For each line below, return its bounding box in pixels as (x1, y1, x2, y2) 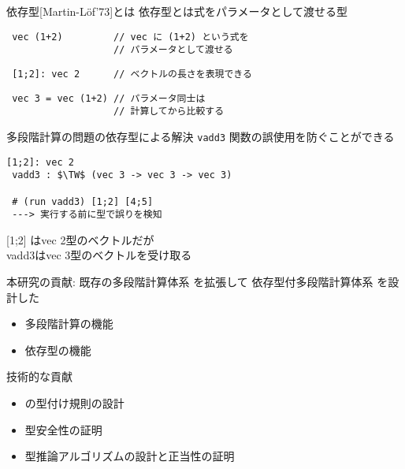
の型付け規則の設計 (24, 394, 124, 411)
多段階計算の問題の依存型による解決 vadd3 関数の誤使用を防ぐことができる (6, 128, 395, 144)
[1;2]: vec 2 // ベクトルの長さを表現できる (12, 68, 252, 80)
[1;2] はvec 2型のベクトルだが (6, 231, 154, 248)
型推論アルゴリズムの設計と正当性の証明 (24, 448, 235, 464)
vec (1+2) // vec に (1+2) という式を (12, 31, 249, 43)
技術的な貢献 (6, 368, 72, 385)
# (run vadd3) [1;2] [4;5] (12, 195, 154, 207)
